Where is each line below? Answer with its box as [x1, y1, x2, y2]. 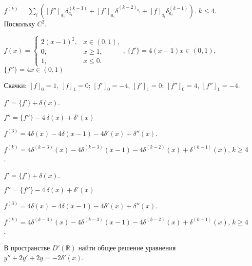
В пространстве [4, 242, 50, 252]
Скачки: [4, 80, 27, 90]
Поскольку [4, 19, 35, 28]
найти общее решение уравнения [78, 242, 176, 252]
